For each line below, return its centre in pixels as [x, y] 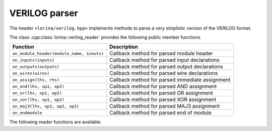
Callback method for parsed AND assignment [163, 86]
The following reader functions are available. [56, 122]
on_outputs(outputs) [36, 67]
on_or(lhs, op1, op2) [37, 93]
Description [124, 47]
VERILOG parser [44, 13]
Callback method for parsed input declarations [164, 60]
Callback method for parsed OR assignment [161, 93]
